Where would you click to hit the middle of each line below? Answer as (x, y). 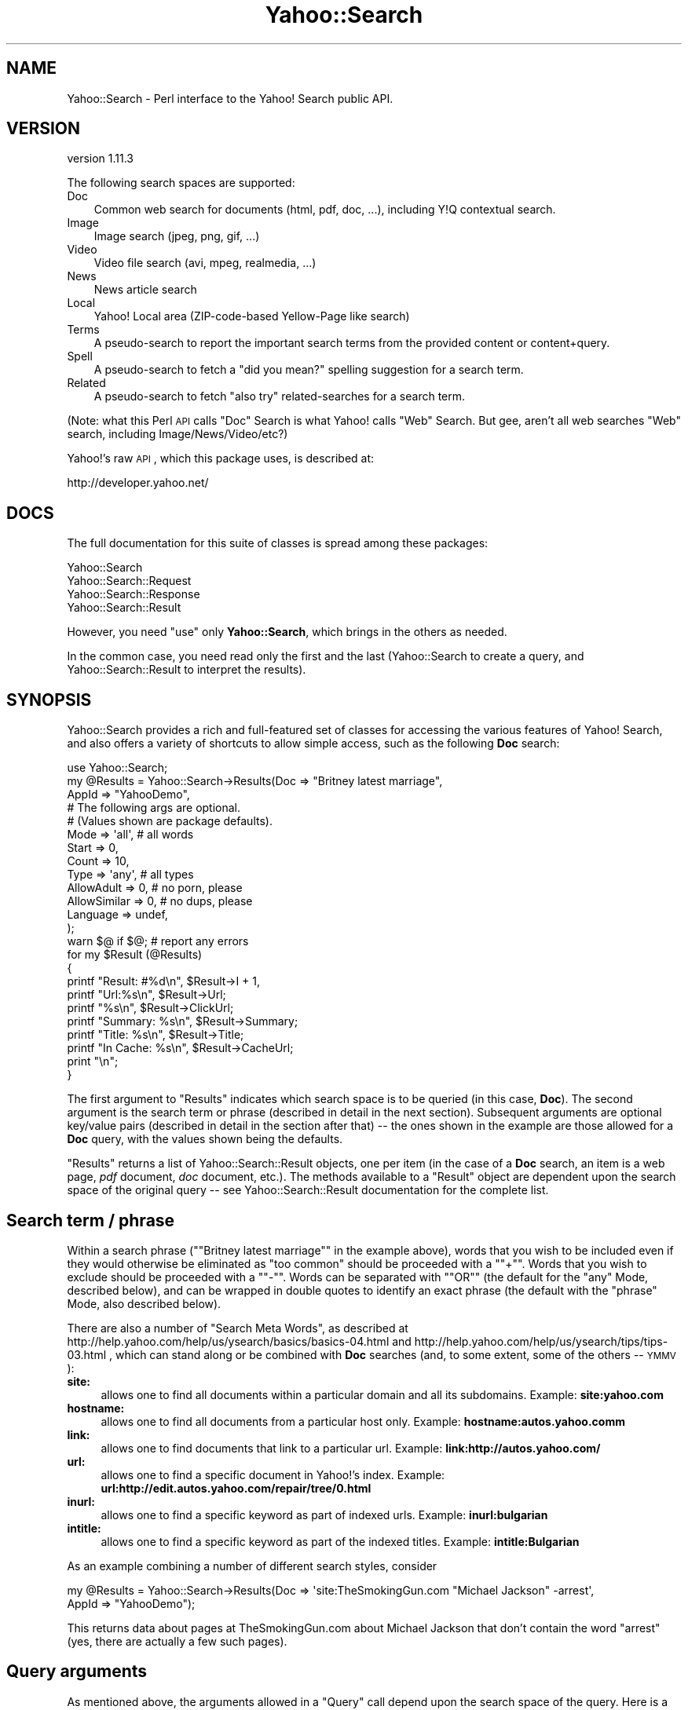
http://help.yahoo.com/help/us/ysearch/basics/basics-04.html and (239, 1341)
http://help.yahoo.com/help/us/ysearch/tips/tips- (541, 1341)
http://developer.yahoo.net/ (138, 483)
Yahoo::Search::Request (129, 581)
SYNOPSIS (49, 700)
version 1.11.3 (101, 159)
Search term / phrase (91, 1220)
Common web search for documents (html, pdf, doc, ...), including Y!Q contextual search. (325, 210)
